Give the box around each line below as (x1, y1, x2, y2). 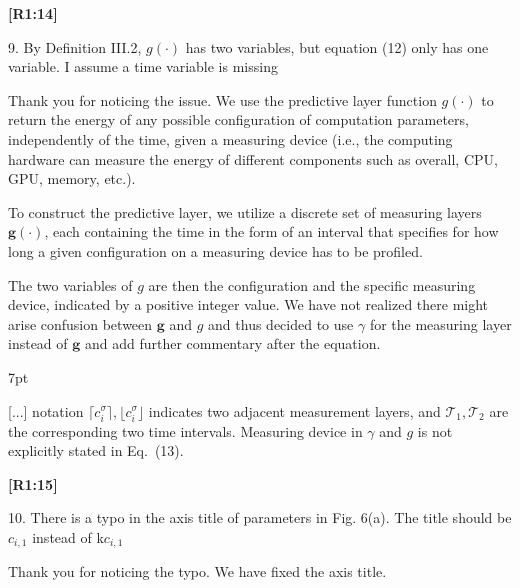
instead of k (32, 527, 104, 548)
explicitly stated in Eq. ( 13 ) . (8, 440, 184, 461)
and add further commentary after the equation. (84, 333, 381, 354)
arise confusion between (8, 313, 153, 334)
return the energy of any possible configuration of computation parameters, (8, 109, 469, 130)
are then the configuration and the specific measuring (148, 274, 476, 295)
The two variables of (8, 274, 133, 295)
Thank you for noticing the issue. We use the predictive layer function (8, 89, 437, 110)
